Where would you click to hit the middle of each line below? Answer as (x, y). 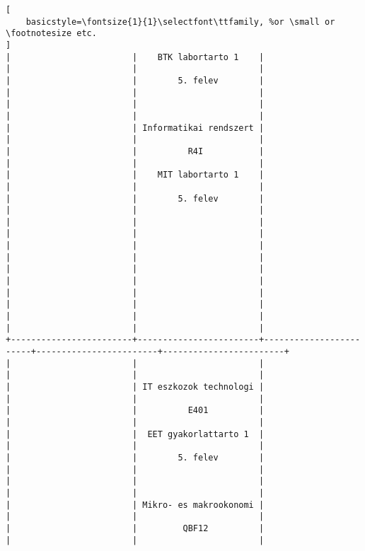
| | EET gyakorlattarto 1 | (135, 434)
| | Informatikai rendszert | (135, 128)
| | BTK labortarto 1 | (135, 57)
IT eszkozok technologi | (203, 387)
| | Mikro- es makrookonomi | (135, 505)
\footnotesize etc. (51, 34)
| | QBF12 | (135, 528)
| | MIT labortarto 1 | (135, 175)
